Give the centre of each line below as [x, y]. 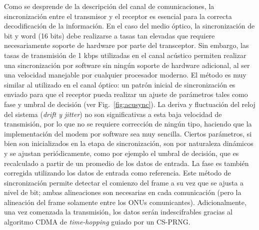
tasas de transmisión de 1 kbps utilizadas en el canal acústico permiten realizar [125, 55]
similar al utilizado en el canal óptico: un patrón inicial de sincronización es [120, 84]
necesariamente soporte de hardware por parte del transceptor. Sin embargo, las [126, 45]
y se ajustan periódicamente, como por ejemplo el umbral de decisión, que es [121, 153]
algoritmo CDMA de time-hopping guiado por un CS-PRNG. [97, 222]
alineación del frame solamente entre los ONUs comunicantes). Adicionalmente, [125, 202]
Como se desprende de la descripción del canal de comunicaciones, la [109, 6]
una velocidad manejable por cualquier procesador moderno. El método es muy [125, 75]
